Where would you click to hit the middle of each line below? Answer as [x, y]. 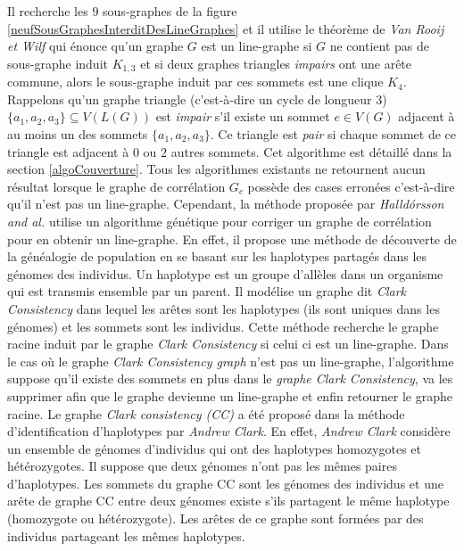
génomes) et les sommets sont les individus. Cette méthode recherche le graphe [223, 326]
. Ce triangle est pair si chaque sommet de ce [333, 134]
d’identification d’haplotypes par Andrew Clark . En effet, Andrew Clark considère [229, 431]
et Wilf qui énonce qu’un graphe [95, 46]
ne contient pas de [379, 46]
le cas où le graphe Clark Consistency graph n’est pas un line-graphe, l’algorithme [231, 361]
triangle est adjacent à [68, 151]
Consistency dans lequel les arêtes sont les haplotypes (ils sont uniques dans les [224, 308]
